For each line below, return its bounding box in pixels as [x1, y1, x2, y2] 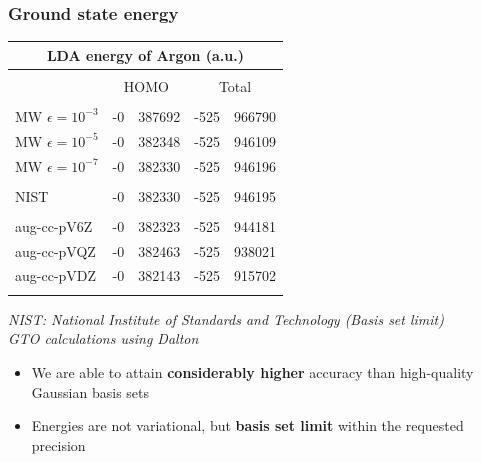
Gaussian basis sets [31, 381, 150, 402]
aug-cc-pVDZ [15, 265, 97, 286]
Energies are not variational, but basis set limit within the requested [31, 415, 464, 436]
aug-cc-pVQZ [15, 240, 96, 261]
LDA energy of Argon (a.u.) [46, 44, 245, 65]
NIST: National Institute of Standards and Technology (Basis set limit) [8, 308, 444, 329]
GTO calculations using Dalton [8, 328, 199, 349]
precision [31, 434, 86, 455]
